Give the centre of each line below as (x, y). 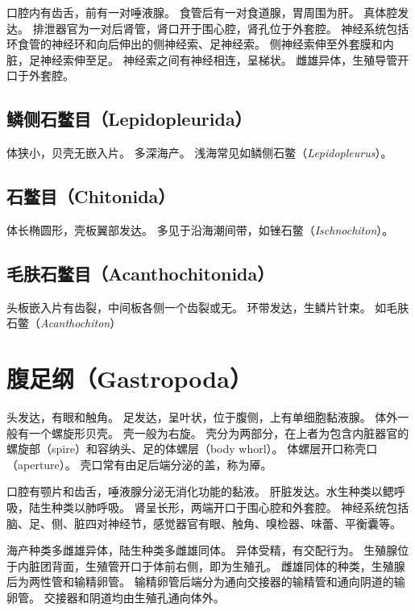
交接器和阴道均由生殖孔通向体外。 (134, 598)
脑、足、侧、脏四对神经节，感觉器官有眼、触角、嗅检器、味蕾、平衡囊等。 (204, 523)
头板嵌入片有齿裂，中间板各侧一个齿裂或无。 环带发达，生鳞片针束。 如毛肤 (208, 307)
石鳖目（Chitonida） (91, 196)
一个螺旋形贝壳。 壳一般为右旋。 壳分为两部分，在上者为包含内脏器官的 (219, 432)
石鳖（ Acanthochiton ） (64, 323)
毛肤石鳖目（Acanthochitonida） (141, 273)
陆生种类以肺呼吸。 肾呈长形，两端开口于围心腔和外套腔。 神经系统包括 (219, 507)
